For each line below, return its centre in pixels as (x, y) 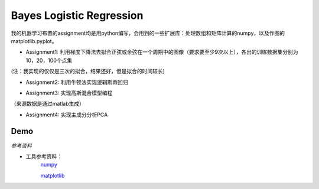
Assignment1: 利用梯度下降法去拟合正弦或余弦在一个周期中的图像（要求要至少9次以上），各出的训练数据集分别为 (162, 52)
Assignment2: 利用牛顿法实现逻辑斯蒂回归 (77, 82)
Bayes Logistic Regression (77, 15)
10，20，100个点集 (49, 60)
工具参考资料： (44, 156)
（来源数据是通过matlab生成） (48, 104)
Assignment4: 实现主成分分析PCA (67, 115)
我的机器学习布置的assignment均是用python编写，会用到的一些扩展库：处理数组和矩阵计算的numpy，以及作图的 (148, 33)
